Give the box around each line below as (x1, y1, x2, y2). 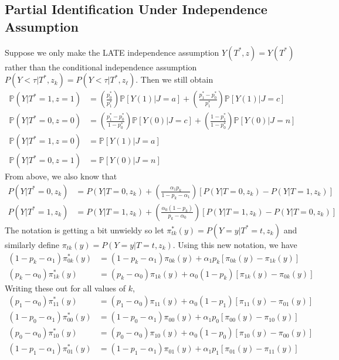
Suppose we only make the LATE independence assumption (5, 46, 219, 58)
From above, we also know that (5, 170, 117, 182)
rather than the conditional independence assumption (5, 60, 197, 73)
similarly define (5, 238, 60, 250)
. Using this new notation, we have (172, 238, 297, 250)
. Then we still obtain (135, 73, 213, 86)
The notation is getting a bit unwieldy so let (5, 223, 164, 236)
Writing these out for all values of (5, 281, 126, 294)
